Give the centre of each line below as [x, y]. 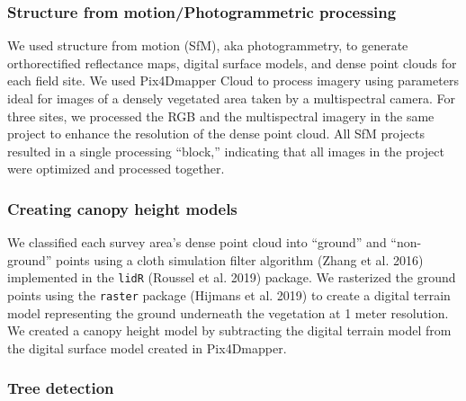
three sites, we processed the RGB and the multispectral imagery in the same [221, 116]
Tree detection [61, 388]
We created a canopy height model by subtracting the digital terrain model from [229, 330]
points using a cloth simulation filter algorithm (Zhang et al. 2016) [240, 259]
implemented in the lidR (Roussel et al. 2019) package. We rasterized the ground [232, 277]
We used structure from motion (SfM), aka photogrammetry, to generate [208, 45]
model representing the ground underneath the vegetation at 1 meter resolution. [228, 312]
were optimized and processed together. [116, 169]
